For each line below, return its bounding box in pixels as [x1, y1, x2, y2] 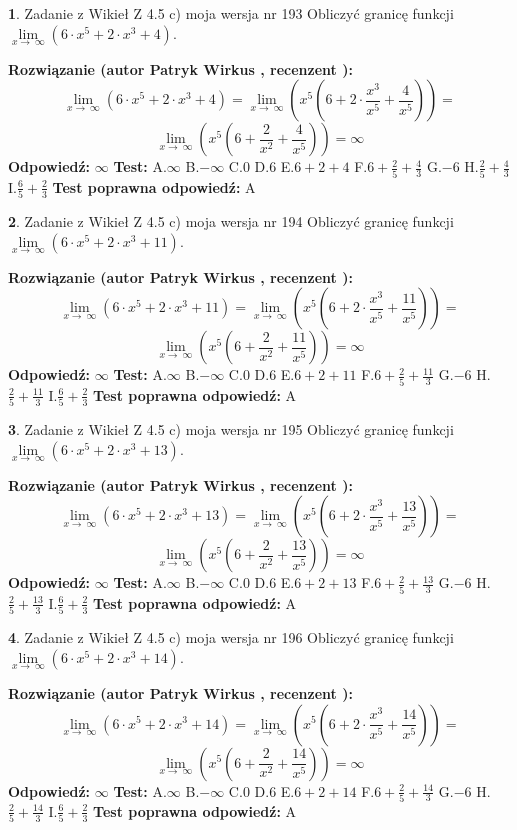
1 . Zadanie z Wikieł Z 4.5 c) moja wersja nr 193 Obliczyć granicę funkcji [8, 3, 454, 23]
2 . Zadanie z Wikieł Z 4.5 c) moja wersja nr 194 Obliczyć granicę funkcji [8, 211, 454, 232]
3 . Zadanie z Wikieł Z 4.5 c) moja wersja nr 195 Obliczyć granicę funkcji [8, 419, 454, 440]
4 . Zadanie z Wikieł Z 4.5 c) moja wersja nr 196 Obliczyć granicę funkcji [8, 627, 454, 648]
